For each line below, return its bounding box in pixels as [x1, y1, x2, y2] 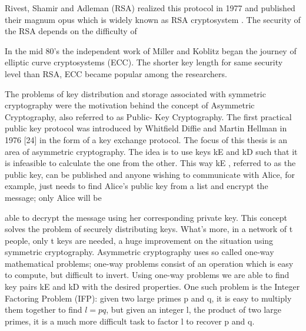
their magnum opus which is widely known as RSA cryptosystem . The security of [5, 13, 301, 25]
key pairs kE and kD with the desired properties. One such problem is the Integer [5, 280, 300, 293]
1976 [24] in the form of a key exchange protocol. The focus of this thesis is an [5, 133, 287, 145]
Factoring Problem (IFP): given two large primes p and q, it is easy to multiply [5, 292, 292, 304]
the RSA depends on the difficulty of [5, 25, 137, 37]
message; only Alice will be [5, 191, 102, 203]
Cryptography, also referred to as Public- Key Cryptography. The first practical [5, 110, 292, 123]
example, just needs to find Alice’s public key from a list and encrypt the [5, 180, 268, 192]
